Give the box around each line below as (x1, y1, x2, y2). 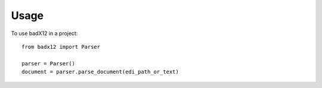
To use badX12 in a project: (11, 30, 78, 37)
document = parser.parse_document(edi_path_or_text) (21, 68, 179, 76)
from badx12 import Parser (21, 43, 101, 50)
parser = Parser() (21, 60, 76, 67)
